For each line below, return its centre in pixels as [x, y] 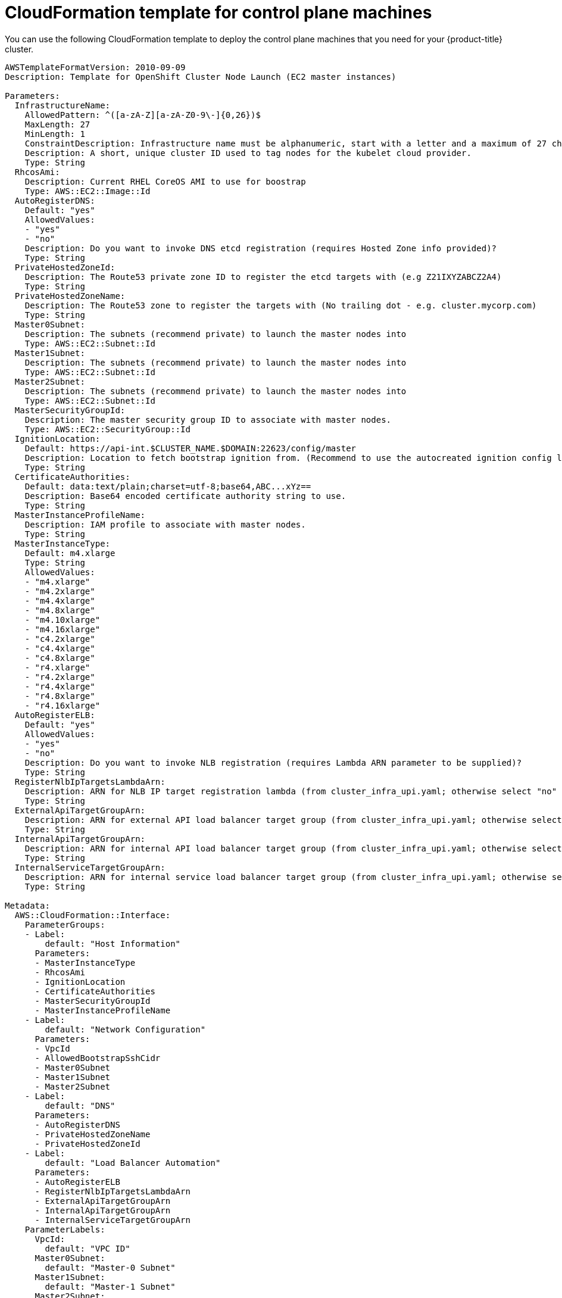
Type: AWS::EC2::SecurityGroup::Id [107, 429]
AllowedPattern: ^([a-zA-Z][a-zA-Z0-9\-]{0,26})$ [143, 115]
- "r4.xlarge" [57, 667]
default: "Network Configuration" [125, 1029]
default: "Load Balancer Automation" [133, 1163]
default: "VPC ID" [88, 1248]
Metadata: [27, 905]
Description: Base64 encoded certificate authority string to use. [185, 496]
